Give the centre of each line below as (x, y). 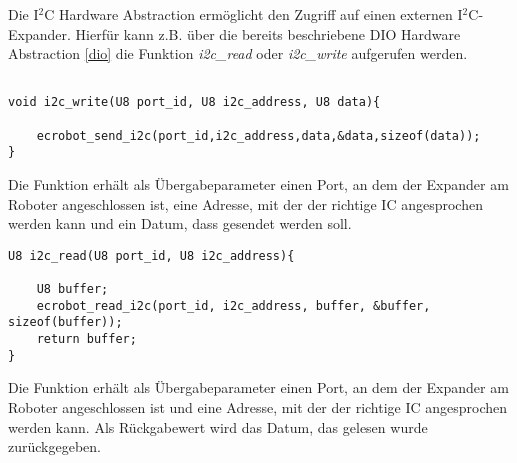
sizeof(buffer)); (65, 322)
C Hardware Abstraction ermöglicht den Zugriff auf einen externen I (253, 14)
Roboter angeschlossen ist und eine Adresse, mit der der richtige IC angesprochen (258, 407)
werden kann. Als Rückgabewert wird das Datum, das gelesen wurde (218, 426)
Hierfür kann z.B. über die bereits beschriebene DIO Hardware (268, 33)
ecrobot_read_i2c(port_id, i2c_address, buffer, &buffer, (233, 305)
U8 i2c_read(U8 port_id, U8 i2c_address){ (151, 255)
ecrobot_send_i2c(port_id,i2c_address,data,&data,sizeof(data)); (258, 135)
